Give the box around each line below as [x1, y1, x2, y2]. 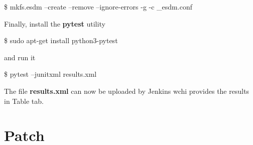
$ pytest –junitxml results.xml [4, 69, 97, 79]
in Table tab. [4, 95, 44, 106]
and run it [4, 52, 36, 62]
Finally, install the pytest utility [4, 18, 105, 29]
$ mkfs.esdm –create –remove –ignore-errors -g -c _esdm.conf [4, 2, 192, 12]
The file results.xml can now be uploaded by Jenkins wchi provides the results [4, 85, 249, 96]
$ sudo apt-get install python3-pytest [4, 35, 118, 46]
